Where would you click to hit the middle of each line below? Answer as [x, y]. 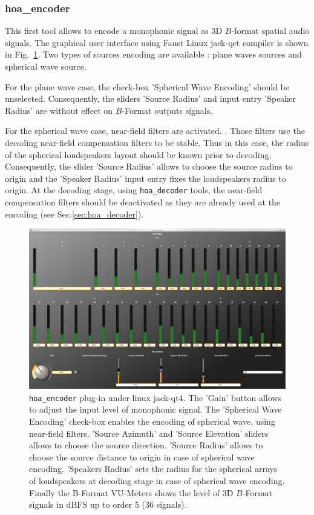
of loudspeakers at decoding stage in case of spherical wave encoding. [157, 480]
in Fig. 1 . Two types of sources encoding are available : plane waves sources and [153, 54]
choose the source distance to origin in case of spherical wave [142, 457]
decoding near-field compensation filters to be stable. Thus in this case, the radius [157, 142]
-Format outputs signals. [167, 110]
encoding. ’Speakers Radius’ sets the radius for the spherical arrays [153, 469]
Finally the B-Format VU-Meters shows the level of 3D [131, 492]
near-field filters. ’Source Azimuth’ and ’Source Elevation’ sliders [149, 433]
